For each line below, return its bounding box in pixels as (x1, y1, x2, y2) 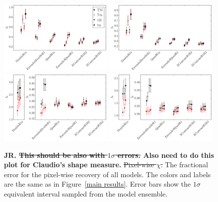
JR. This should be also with (4, 149, 105, 160)
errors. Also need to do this (117, 149, 214, 160)
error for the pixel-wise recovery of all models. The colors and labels (4, 169, 211, 179)
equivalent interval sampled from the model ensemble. (4, 189, 168, 199)
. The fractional (160, 159, 208, 170)
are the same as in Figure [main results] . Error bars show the (4, 179, 191, 189)
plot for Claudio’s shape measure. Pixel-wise (4, 159, 154, 170)
